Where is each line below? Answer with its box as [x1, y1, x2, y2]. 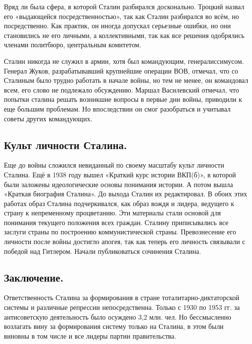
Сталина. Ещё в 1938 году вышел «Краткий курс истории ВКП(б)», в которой [4, 169, 236, 179]
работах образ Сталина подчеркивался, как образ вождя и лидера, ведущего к [4, 198, 234, 208]
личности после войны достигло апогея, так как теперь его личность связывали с [4, 236, 246, 247]
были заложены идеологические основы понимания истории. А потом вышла [4, 179, 233, 189]
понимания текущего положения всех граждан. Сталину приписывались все [4, 217, 229, 227]
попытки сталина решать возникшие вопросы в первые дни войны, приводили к [4, 94, 242, 104]
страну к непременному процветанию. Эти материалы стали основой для [4, 208, 221, 218]
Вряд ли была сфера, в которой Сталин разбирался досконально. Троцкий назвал [4, 1, 245, 11]
